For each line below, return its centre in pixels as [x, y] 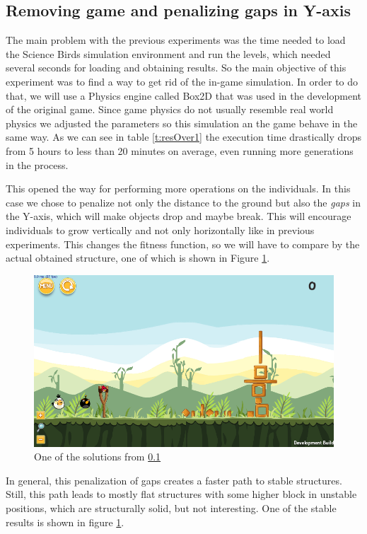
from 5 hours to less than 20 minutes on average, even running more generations [180, 150]
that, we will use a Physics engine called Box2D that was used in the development [183, 95]
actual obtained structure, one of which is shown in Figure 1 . [138, 258]
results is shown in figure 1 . [65, 522]
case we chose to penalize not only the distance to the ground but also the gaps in [183, 202]
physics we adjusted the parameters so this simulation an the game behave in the [182, 123]
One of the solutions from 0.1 [98, 457]
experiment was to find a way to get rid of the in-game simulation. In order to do [182, 81]
